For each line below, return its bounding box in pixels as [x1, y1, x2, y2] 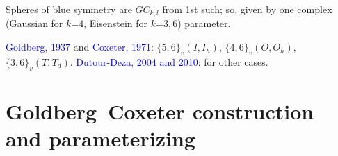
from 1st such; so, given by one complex [162, 2, 332, 16]
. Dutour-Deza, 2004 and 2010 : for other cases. [70, 54, 268, 69]
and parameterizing [6, 124, 195, 153]
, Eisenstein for [83, 16, 148, 31]
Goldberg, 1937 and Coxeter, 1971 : [6, 40, 154, 54]
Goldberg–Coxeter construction [6, 96, 314, 125]
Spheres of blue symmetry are [6, 2, 132, 16]
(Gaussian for [6, 16, 63, 31]
